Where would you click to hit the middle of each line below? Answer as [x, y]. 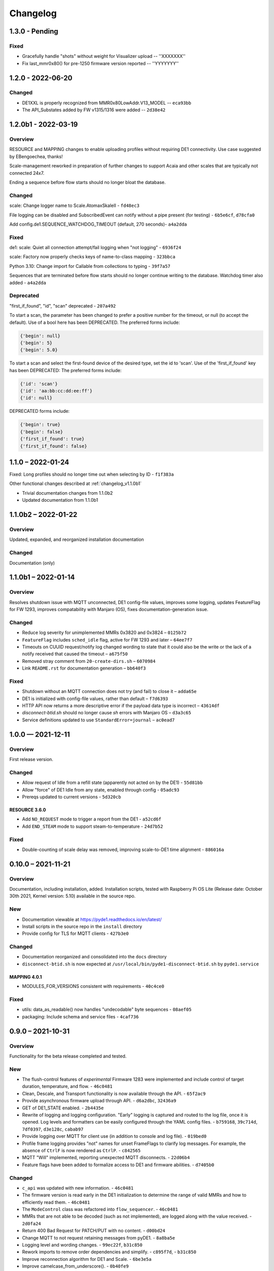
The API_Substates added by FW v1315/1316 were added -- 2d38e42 [94, 110]
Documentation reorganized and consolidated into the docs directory [94, 957]
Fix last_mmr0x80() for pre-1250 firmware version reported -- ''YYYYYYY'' [100, 63]
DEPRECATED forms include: [40, 411]
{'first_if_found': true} [52, 439]
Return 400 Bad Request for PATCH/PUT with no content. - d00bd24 [94, 1231]
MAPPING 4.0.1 [26, 977]
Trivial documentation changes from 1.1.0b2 [67, 493]
